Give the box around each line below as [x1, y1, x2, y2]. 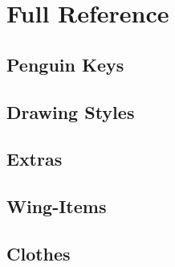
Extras [6, 146, 63, 171]
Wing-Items [6, 194, 107, 219]
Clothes [6, 240, 71, 265]
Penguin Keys [6, 51, 124, 76]
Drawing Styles [6, 99, 135, 124]
